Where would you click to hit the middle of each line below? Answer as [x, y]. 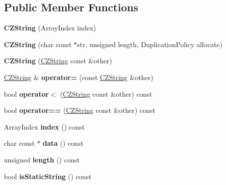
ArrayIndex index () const [44, 126]
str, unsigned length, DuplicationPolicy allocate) [150, 44]
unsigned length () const [42, 159]
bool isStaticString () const [48, 176]
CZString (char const [38, 44]
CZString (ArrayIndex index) [50, 28]
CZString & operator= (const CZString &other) [79, 77]
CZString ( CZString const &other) [58, 61]
